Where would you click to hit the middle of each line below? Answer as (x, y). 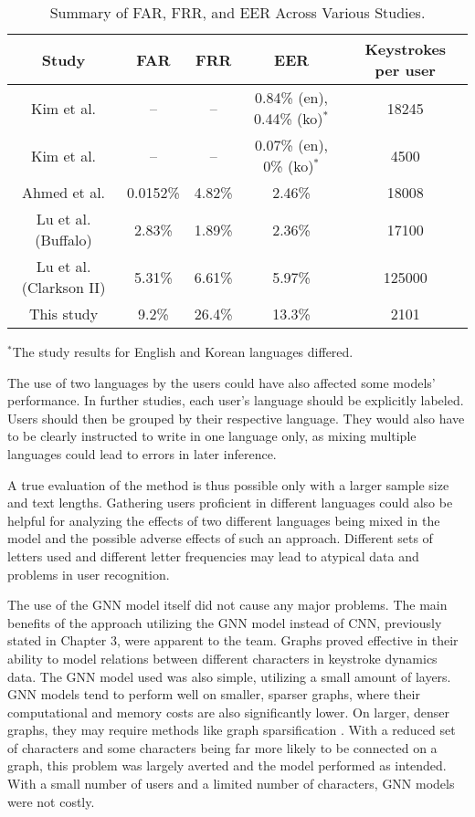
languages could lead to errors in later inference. (142, 453)
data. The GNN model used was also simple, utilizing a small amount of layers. (229, 676)
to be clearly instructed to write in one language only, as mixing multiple (212, 436)
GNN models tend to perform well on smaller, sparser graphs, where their (214, 694)
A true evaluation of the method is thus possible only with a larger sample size (228, 484)
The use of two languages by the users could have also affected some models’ (222, 382)
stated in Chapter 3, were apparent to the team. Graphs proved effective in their (233, 640)
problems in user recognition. (89, 574)
